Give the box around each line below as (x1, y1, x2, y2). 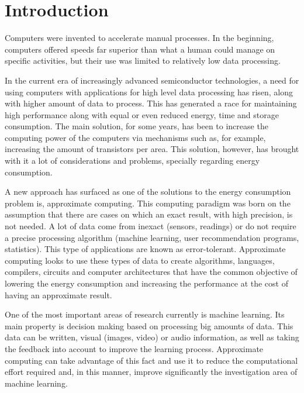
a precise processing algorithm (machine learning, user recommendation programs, (5, 231, 299, 243)
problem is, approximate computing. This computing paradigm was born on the (5, 196, 291, 209)
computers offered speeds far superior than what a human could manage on (5, 43, 275, 55)
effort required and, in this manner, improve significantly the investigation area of (5, 366, 298, 378)
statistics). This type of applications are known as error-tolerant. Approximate (5, 243, 286, 255)
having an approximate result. (5, 288, 112, 301)
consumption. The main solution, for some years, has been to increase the (5, 120, 268, 132)
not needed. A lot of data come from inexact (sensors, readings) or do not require (5, 220, 296, 232)
